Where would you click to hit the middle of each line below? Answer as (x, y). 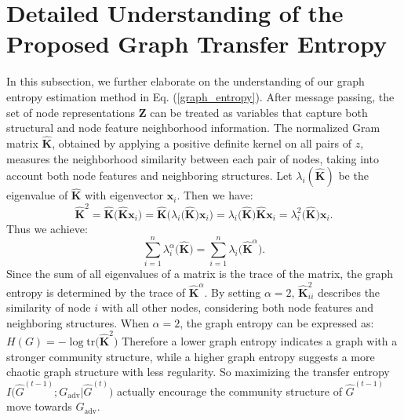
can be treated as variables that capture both (259, 112)
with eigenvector (124, 195)
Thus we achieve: (47, 228)
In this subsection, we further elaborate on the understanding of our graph (186, 81)
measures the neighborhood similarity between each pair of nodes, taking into (193, 158)
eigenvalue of (37, 195)
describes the (349, 292)
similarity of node (49, 307)
